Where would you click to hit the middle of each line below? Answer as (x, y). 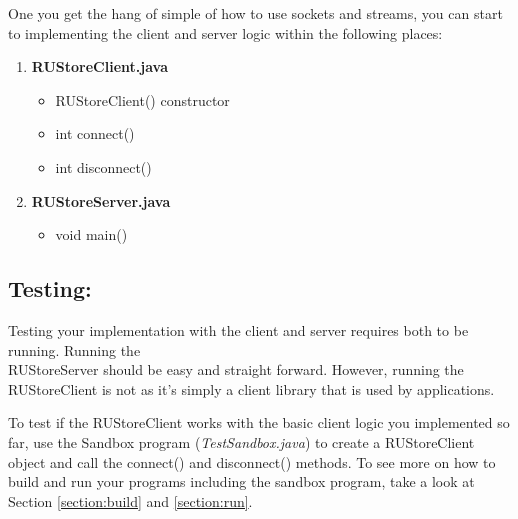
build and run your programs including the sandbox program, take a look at (241, 481)
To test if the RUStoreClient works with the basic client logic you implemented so (259, 422)
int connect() (95, 133)
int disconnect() (103, 166)
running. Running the (74, 349)
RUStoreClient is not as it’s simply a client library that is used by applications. (251, 388)
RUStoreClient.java (99, 66)
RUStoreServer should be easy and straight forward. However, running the (236, 369)
